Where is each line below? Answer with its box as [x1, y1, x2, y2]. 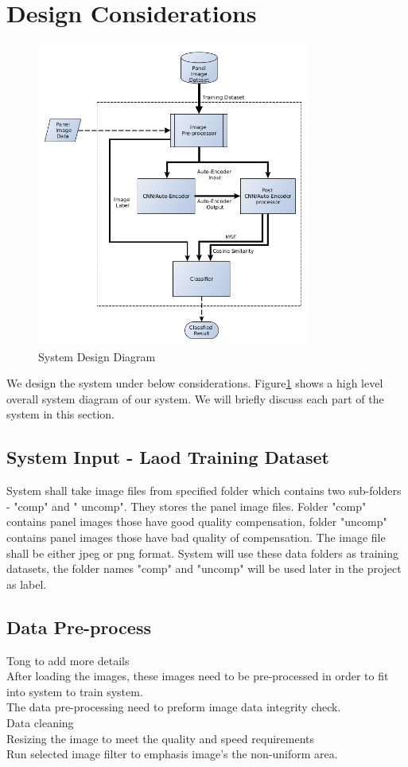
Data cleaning [6, 714, 74, 731]
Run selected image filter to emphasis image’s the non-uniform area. [6, 746, 338, 762]
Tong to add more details [6, 652, 130, 668]
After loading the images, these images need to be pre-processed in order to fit [6, 668, 389, 684]
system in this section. [6, 406, 115, 422]
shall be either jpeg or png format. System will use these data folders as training [6, 544, 398, 561]
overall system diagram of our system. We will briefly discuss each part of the [6, 390, 384, 407]
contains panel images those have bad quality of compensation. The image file [6, 529, 386, 546]
